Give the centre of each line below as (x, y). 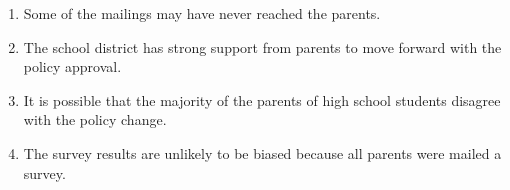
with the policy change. (95, 119)
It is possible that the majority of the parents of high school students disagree (262, 99)
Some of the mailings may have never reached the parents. (202, 13)
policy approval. (72, 66)
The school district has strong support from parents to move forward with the (262, 46)
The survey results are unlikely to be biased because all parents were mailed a (262, 152)
